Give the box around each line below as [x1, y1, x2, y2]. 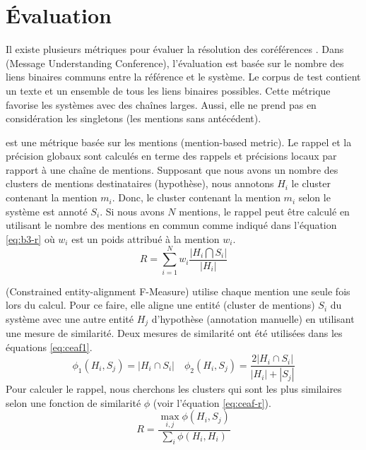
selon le [298, 190, 331, 205]
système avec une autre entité [6, 311, 134, 326]
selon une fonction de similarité [6, 395, 141, 410]
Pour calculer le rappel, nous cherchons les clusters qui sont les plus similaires [6, 381, 342, 396]
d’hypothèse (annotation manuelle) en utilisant [151, 311, 355, 326]
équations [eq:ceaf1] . [6, 339, 93, 354]
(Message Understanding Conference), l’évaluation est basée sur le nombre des [6, 55, 344, 70]
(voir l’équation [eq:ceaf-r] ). [153, 395, 271, 410]
